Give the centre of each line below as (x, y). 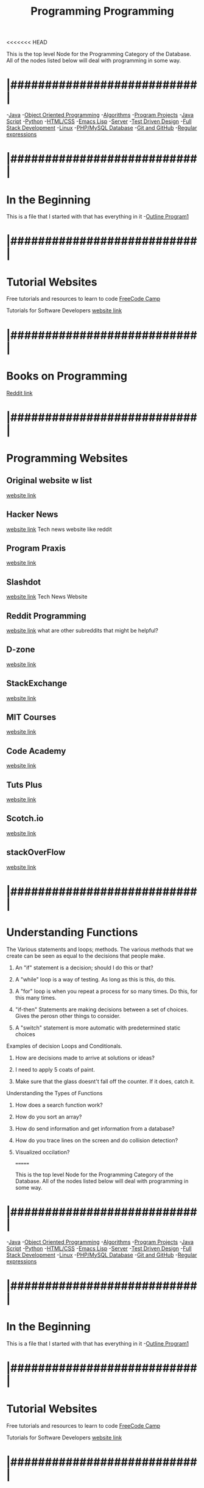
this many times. (36, 997)
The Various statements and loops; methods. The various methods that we (100, 949)
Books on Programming (67, 376)
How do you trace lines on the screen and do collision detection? (97, 1140)
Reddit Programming (46, 616)
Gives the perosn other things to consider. (68, 1016)
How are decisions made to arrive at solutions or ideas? (85, 1058)
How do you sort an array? (48, 1117)
